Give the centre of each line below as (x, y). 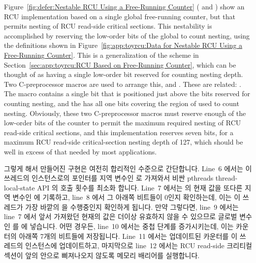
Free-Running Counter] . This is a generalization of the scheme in (101, 55)
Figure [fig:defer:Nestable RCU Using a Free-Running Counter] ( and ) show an (124, 6)
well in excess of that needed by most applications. (80, 151)
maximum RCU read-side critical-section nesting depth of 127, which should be (124, 142)
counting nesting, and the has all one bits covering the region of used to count (122, 103)
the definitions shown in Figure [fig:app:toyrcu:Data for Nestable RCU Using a (123, 45)
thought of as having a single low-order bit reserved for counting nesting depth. (124, 74)
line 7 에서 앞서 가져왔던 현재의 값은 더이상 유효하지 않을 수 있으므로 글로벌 (121, 216)
